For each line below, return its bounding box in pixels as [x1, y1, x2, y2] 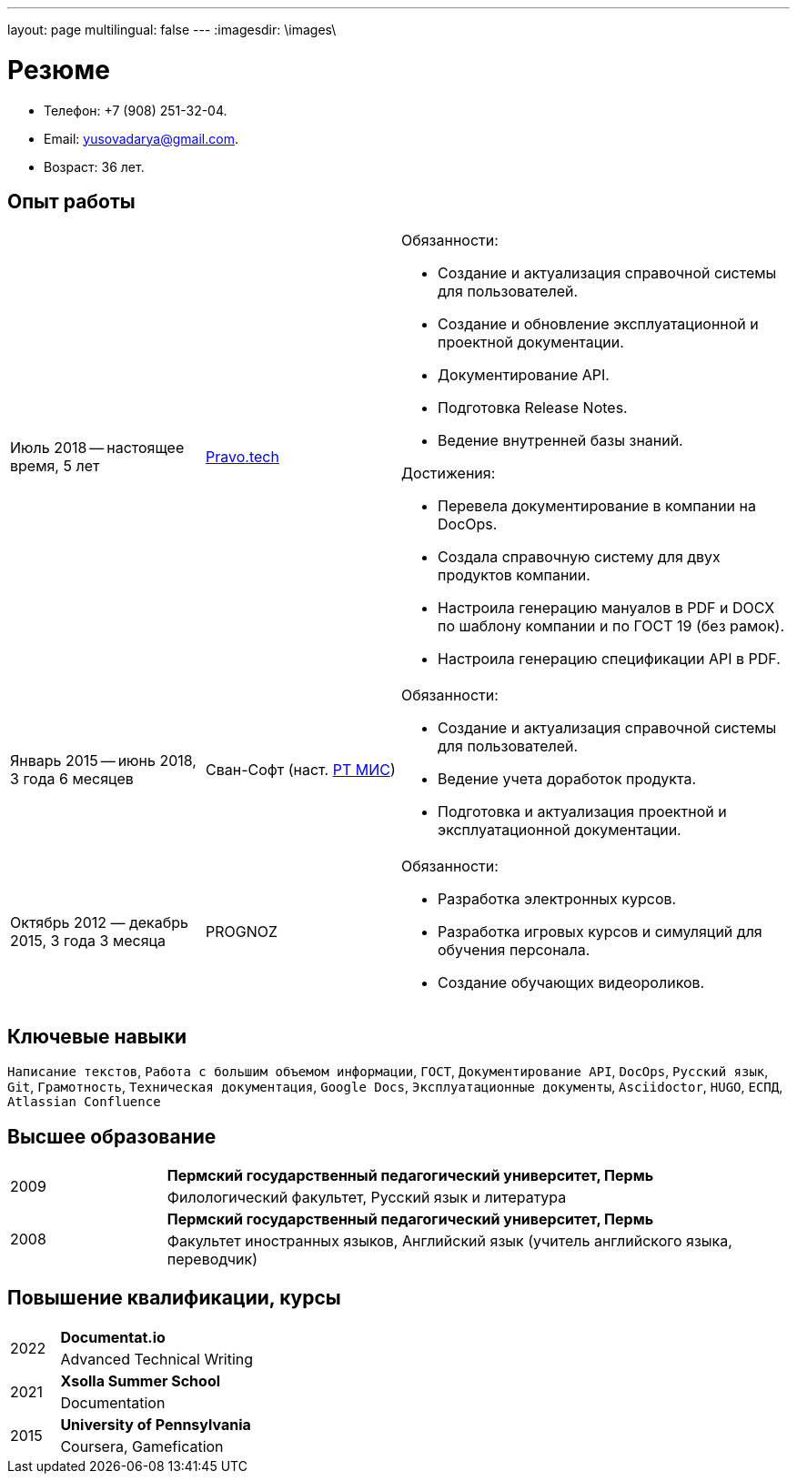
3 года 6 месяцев [10, 770, 134, 789]
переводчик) [166, 1250, 258, 1269]
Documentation [60, 1393, 166, 1412]
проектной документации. [438, 333, 624, 352]
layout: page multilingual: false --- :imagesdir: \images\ [7, 22, 337, 37]
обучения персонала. [438, 941, 590, 960]
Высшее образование [7, 1124, 217, 1148]
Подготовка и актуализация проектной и [438, 802, 727, 821]
